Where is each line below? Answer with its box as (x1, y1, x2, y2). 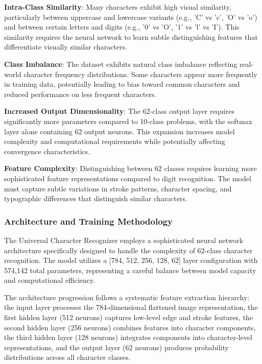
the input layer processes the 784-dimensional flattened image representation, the (4, 302, 258, 312)
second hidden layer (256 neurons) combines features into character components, (4, 322, 256, 332)
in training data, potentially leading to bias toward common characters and (4, 79, 240, 89)
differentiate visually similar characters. (4, 41, 128, 52)
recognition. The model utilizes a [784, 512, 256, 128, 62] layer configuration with (4, 255, 258, 265)
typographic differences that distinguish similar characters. (4, 193, 187, 204)
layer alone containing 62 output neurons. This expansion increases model (4, 126, 235, 136)
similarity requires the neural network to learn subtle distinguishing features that (4, 31, 258, 42)
